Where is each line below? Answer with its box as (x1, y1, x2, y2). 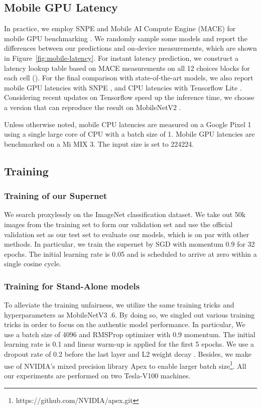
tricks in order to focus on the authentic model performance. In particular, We (4, 319, 245, 330)
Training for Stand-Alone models (4, 279, 140, 292)
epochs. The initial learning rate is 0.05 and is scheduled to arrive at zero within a (4, 248, 257, 259)
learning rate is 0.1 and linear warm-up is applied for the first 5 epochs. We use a (4, 339, 254, 349)
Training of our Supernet (4, 189, 107, 202)
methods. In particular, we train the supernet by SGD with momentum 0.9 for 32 (4, 239, 255, 249)
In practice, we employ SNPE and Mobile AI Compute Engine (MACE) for (4, 23, 236, 34)
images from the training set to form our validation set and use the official (4, 219, 233, 229)
